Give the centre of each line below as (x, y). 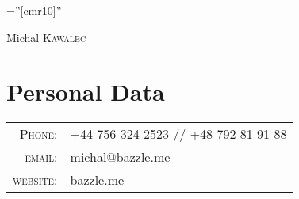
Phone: (38, 134)
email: (41, 157)
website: (35, 180)
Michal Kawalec (46, 37)
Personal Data (86, 92)
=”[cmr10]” (34, 10)
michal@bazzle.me (120, 157)
